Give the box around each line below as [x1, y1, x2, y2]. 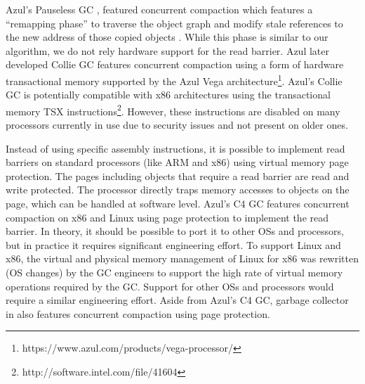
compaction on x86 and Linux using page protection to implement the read [6, 210, 329, 224]
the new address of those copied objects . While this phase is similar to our [6, 30, 328, 44]
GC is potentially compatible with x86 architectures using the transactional [6, 87, 331, 102]
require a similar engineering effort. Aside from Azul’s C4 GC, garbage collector [6, 293, 349, 307]
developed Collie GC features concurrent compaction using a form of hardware [6, 57, 344, 72]
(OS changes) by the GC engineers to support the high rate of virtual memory [6, 265, 343, 279]
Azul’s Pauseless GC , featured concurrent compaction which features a [6, 2, 313, 16]
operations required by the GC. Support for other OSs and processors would [6, 279, 334, 293]
